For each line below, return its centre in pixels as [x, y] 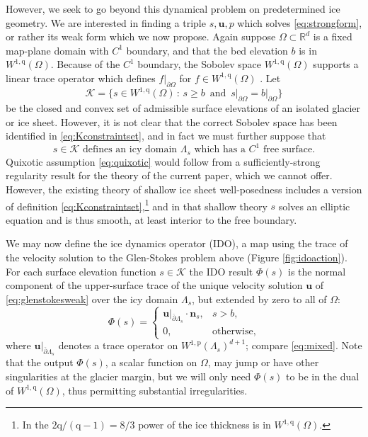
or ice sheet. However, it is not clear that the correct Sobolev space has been [172, 121]
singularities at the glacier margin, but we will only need [128, 376]
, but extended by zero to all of [259, 299]
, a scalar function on [151, 362]
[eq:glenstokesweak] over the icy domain [92, 299]
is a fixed [333, 36]
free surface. [289, 150]
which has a [220, 150]
